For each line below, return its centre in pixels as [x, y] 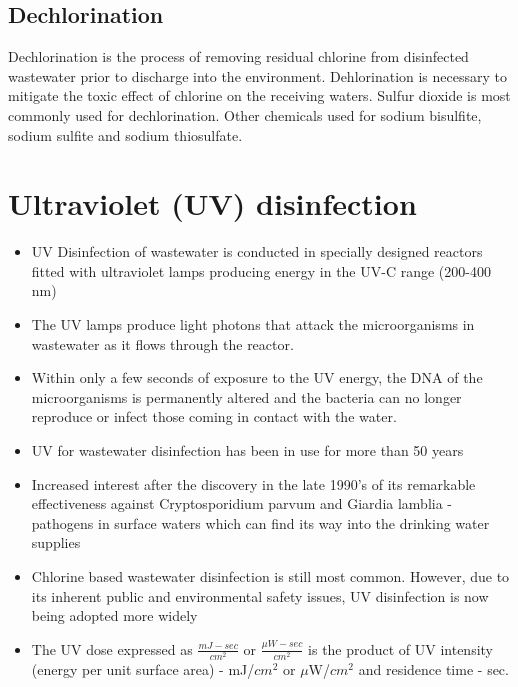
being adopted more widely [114, 615]
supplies [56, 542]
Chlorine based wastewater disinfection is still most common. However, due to [270, 576]
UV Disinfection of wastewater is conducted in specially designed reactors [257, 251]
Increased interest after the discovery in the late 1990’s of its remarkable [253, 483]
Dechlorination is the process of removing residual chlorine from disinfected [238, 56]
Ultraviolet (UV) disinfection [212, 203]
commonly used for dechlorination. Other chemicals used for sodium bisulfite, [245, 114]
